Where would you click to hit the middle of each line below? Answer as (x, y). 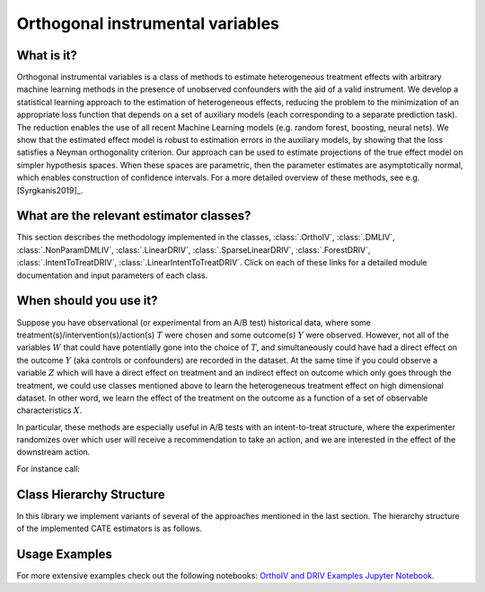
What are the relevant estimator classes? (134, 216)
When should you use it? (87, 301)
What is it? (47, 55)
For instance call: (48, 469)
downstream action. (53, 452)
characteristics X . (49, 410)
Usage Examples (64, 554)
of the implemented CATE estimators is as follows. (109, 529)
